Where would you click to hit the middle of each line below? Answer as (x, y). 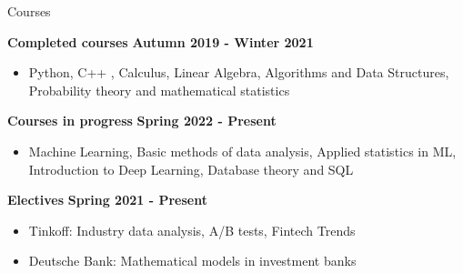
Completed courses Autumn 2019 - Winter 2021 (161, 41)
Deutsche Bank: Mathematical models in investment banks (192, 261)
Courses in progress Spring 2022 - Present (142, 121)
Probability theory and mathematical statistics (159, 90)
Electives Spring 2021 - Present (107, 200)
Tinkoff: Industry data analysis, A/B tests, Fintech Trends (192, 230)
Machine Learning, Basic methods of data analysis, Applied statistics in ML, (242, 151)
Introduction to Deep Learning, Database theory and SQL (191, 169)
